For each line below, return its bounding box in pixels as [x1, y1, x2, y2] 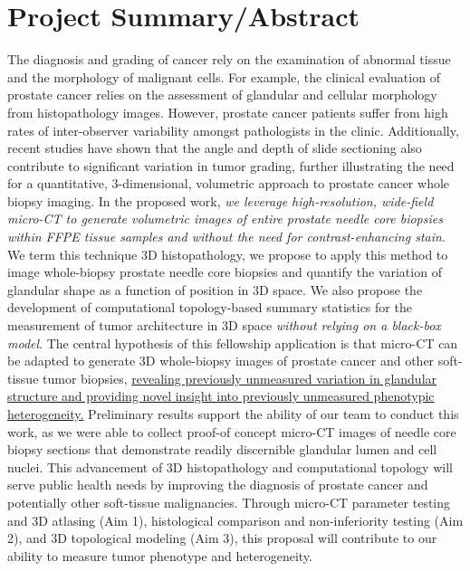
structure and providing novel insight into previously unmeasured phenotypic [7, 386, 435, 405]
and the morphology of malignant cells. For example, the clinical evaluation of [7, 67, 440, 86]
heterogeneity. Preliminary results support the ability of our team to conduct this [7, 404, 459, 423]
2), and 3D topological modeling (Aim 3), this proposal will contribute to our [7, 528, 437, 547]
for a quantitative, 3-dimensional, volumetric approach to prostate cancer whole [7, 174, 450, 193]
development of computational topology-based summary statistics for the [7, 298, 412, 317]
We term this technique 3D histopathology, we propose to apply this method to [7, 244, 448, 263]
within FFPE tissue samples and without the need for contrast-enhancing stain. [7, 227, 446, 246]
